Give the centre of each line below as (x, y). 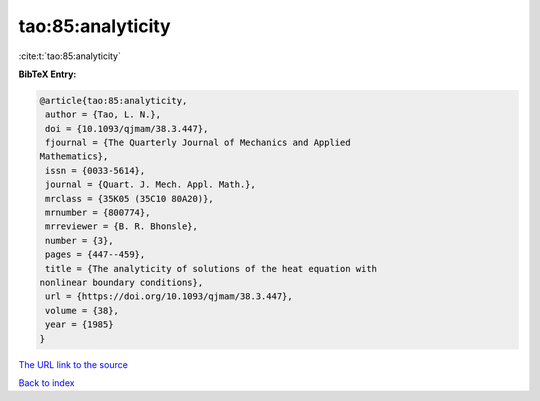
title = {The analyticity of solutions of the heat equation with (211, 268)
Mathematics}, (74, 156)
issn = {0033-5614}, (95, 170)
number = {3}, (79, 240)
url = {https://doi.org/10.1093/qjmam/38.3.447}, (169, 296)
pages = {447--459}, (95, 254)
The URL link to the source (73, 364)
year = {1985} (79, 324)
